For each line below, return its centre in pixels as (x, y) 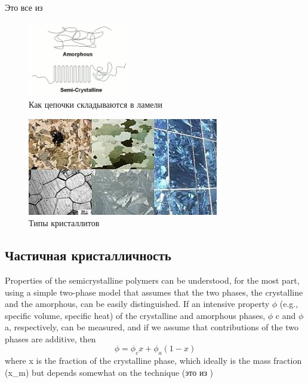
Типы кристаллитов (64, 223)
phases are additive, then (50, 338)
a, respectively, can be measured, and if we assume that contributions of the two (152, 327)
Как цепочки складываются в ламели (96, 104)
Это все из (24, 7)
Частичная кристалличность (88, 255)
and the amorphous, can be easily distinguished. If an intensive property (137, 304)
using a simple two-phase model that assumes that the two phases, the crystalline (154, 292)
